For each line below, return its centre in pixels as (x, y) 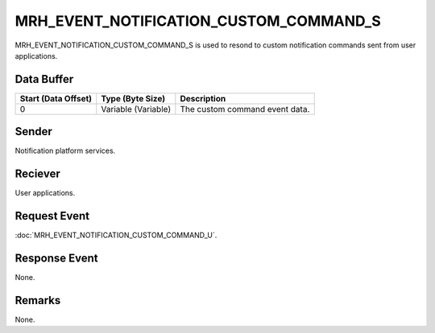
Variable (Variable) (136, 109)
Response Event (56, 258)
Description (203, 98)
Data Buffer (44, 79)
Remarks (38, 300)
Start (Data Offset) (56, 98)
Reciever (37, 174)
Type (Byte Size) (133, 98)
